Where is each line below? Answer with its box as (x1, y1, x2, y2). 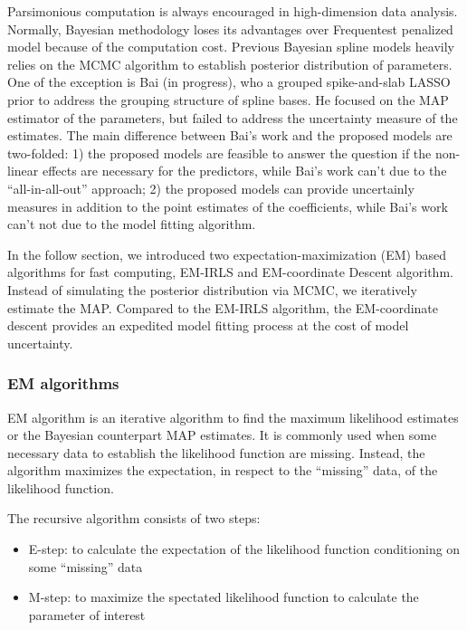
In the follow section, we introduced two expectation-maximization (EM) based (7, 244, 446, 263)
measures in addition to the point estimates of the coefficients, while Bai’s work (7, 196, 448, 215)
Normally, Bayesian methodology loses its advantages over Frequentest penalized (7, 19, 453, 38)
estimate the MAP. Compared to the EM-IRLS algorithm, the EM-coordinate (7, 298, 439, 317)
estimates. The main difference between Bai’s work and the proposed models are (7, 126, 453, 145)
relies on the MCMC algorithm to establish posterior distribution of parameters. (7, 54, 453, 73)
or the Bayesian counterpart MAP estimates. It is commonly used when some (7, 425, 437, 444)
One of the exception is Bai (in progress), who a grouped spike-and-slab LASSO (7, 72, 451, 91)
